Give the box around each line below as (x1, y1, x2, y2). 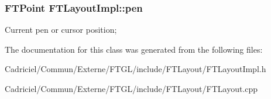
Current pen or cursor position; (5, 23, 117, 36)
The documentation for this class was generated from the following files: (5, 43, 263, 55)
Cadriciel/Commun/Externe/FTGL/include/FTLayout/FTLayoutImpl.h (5, 63, 266, 75)
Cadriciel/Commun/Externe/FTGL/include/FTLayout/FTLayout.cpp (5, 83, 258, 94)
